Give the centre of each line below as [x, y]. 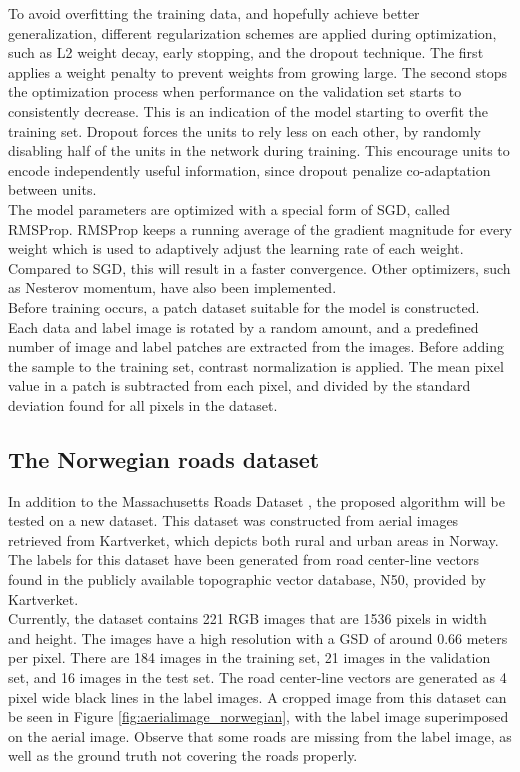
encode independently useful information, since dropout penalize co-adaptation [249, 169]
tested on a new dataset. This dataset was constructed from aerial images [233, 520]
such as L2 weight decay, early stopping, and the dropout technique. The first [246, 52]
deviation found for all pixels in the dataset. [143, 404]
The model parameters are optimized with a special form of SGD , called [229, 208]
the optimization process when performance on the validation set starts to [235, 91]
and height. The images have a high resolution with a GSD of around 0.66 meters [258, 637]
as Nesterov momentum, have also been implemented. [172, 287]
